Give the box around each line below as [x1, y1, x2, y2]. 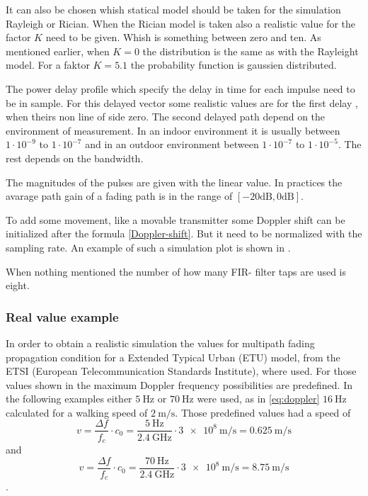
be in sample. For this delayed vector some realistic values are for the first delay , [6, 95, 358, 110]
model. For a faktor [6, 57, 90, 72]
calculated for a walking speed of [6, 405, 148, 419]
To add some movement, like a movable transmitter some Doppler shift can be [6, 212, 345, 227]
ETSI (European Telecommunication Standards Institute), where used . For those [6, 363, 357, 378]
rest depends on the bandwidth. [6, 150, 144, 165]
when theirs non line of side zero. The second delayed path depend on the [6, 109, 326, 124]
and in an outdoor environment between [85, 137, 259, 152]
